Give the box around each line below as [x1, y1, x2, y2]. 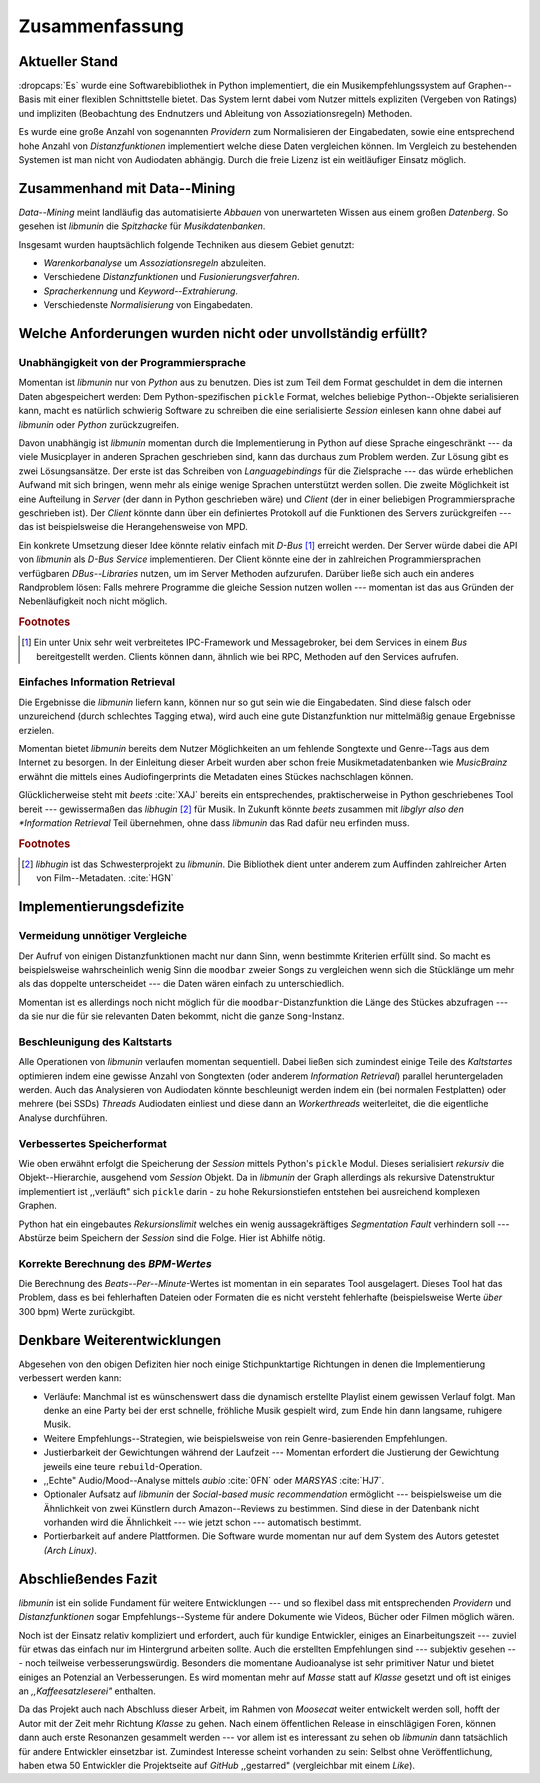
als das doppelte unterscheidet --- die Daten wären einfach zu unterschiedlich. [18, 978, 345, 990]
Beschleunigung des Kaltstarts [18, 1035, 173, 1049]
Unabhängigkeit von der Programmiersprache [18, 356, 247, 370]
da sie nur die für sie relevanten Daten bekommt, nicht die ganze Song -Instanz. [18, 1010, 345, 1022]
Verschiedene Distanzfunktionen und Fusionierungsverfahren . [43, 271, 300, 283]
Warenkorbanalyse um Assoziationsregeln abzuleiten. [43, 257, 267, 269]
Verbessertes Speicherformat [18, 1136, 167, 1150]
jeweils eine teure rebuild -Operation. [43, 1460, 203, 1472]
